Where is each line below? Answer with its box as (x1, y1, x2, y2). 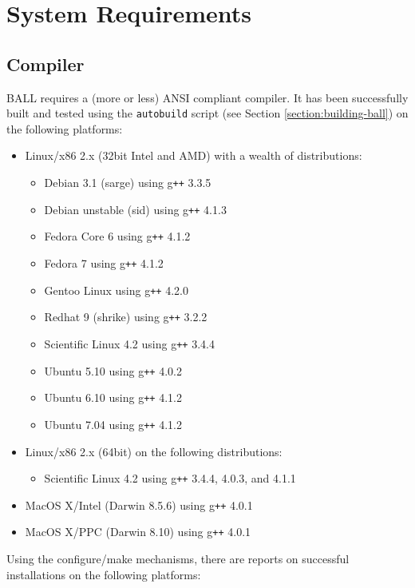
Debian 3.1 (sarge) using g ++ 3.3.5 (44, 174, 211, 191)
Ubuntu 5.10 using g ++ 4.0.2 (44, 362, 182, 379)
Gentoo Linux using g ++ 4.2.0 (44, 281, 188, 298)
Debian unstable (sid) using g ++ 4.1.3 (44, 201, 227, 217)
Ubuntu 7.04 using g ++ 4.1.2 (44, 415, 182, 432)
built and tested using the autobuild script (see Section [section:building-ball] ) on (6, 105, 409, 121)
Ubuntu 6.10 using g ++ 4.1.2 (44, 389, 182, 406)
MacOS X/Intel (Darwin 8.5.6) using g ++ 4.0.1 (25, 496, 253, 513)
